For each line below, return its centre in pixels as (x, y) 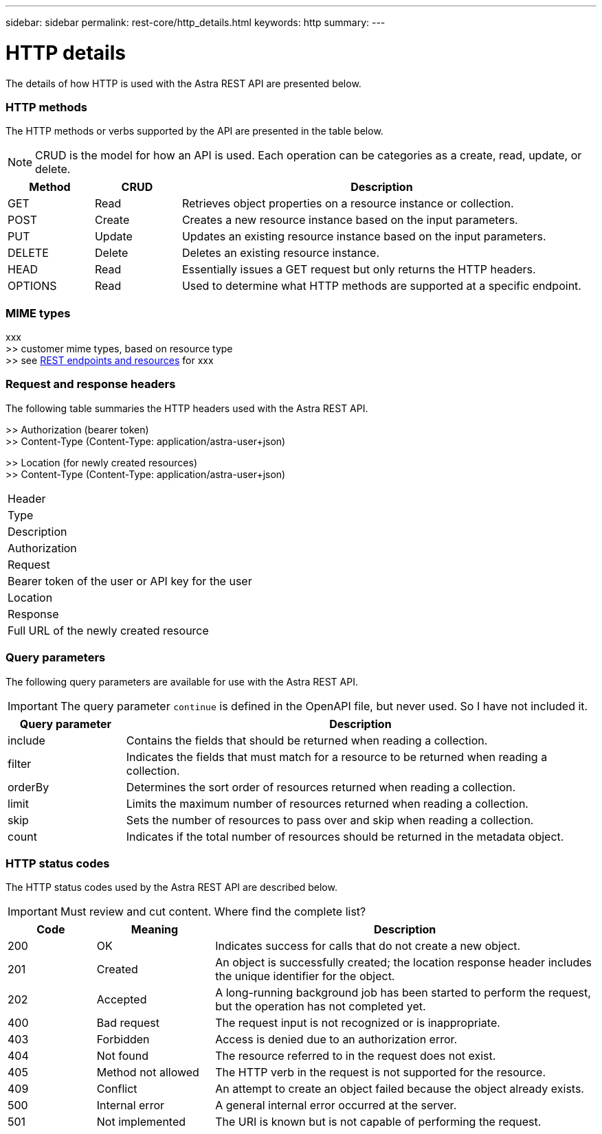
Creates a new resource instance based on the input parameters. (350, 220)
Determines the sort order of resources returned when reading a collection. (321, 787)
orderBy (29, 787)
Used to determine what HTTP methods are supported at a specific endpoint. (381, 286)
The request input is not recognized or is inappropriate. (358, 1023)
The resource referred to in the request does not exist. (356, 1056)
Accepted (122, 1000)
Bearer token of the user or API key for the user (130, 581)
